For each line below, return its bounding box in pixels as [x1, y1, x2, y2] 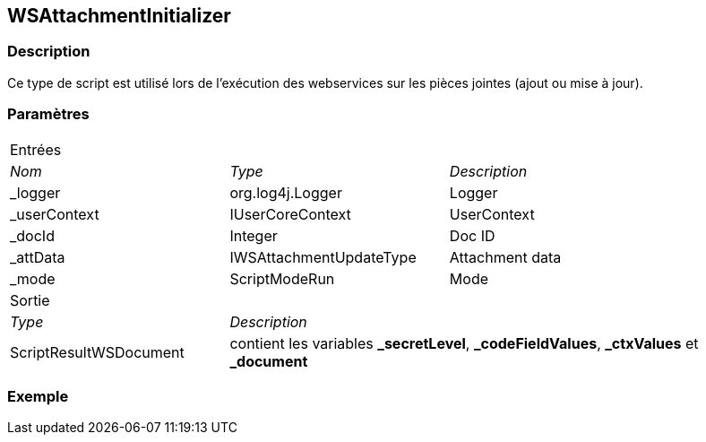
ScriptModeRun [229, 269, 335, 288]
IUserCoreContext [229, 204, 351, 223]
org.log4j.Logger [229, 183, 342, 202]
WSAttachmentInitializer [7, 4, 231, 27]
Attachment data [449, 247, 562, 266]
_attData [10, 247, 65, 266]
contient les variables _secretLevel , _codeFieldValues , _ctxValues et [229, 334, 699, 352]
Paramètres [7, 105, 90, 124]
